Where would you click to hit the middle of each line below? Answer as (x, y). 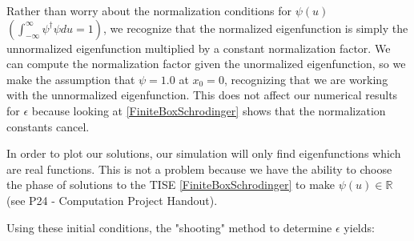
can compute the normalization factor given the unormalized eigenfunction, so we (206, 64)
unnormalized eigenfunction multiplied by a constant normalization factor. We (199, 48)
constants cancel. (48, 126)
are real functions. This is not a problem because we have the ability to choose (199, 169)
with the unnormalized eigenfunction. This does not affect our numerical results (202, 95)
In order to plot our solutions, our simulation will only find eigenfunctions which (204, 153)
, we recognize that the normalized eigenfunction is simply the (255, 28)
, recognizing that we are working (306, 79)
